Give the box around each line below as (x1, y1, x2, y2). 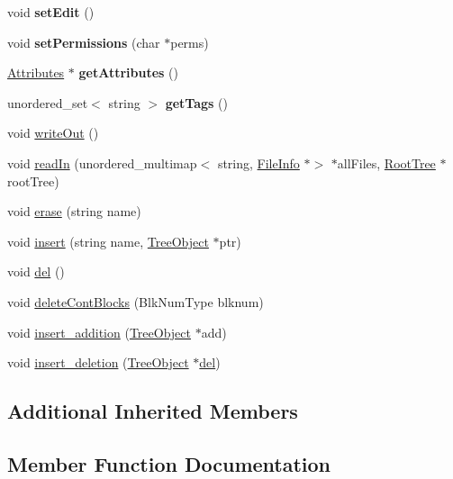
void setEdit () (7, 3, 95, 21)
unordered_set (7, 93, 88, 112)
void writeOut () (7, 123, 99, 142)
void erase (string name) (7, 202, 141, 221)
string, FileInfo (217, 153, 300, 172)
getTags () (165, 93, 229, 112)
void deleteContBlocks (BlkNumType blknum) (7, 292, 264, 311)
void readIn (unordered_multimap (7, 153, 197, 172)
